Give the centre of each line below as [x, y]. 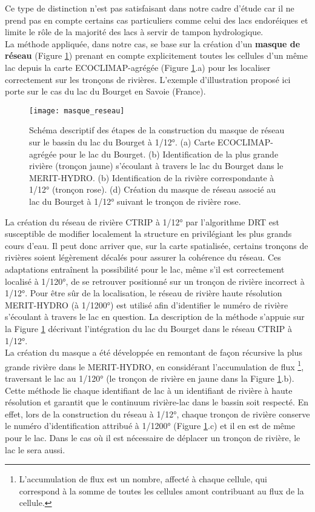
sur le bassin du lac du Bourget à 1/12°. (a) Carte [122, 142]
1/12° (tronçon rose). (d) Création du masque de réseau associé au [153, 189]
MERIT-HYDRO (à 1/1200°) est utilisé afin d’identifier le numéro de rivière [147, 304]
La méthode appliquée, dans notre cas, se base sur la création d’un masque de [153, 43]
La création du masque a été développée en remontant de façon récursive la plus [154, 352]
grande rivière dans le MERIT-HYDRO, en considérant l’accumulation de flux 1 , [154, 365]
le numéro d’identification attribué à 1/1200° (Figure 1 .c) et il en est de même [150, 426]
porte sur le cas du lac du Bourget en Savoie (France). [105, 91]
